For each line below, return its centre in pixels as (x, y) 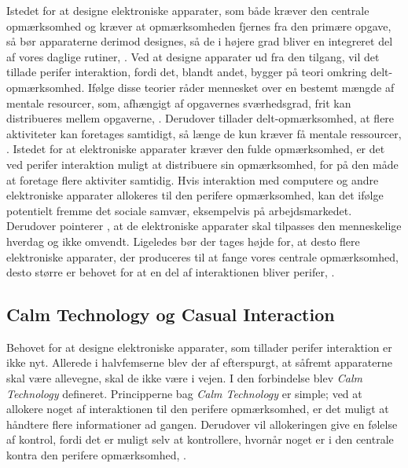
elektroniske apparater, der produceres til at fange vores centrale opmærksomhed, (202, 256)
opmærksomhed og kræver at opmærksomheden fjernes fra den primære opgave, (199, 26)
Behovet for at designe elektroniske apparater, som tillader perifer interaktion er (199, 347)
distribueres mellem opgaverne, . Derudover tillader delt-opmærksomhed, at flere (200, 118)
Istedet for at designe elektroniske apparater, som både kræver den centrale (188, 10)
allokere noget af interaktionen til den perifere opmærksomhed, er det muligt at (198, 409)
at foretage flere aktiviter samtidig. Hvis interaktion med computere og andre (193, 179)
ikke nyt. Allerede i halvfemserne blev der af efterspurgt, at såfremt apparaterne (199, 362)
